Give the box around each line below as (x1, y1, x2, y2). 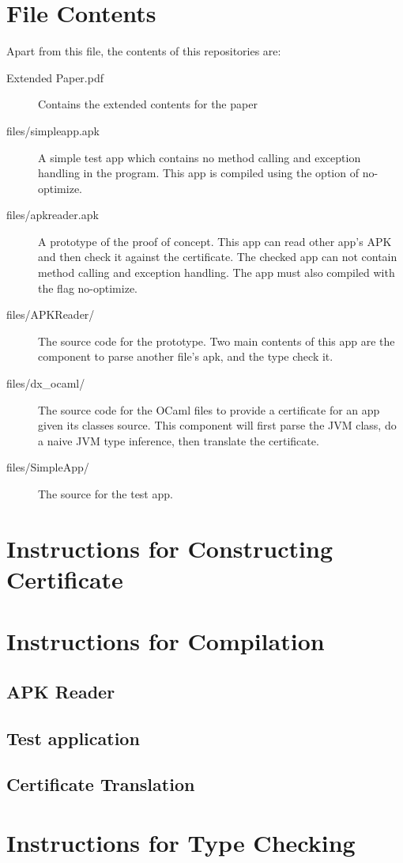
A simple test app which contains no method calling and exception (38, 149, 361, 165)
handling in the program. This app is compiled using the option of (38, 165, 359, 181)
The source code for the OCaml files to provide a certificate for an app (38, 401, 380, 418)
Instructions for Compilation (6, 625, 325, 657)
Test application (6, 725, 140, 750)
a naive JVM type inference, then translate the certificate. (38, 432, 319, 449)
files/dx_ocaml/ (6, 375, 85, 392)
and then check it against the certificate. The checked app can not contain (38, 248, 397, 265)
